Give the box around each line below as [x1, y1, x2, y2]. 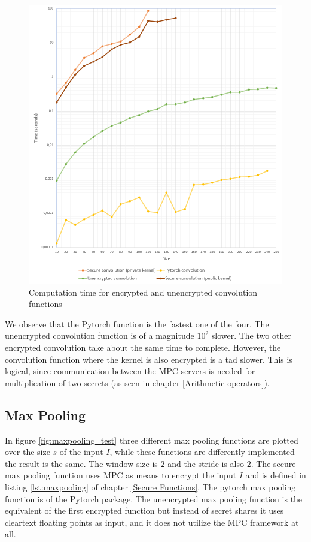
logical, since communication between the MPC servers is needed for [5, 365, 255, 377]
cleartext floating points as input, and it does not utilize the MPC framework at [5, 516, 299, 528]
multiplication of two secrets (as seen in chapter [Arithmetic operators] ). [5, 376, 270, 389]
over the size [5, 445, 50, 458]
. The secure [251, 457, 296, 469]
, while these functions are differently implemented [109, 445, 295, 458]
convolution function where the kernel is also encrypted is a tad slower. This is [5, 353, 292, 365]
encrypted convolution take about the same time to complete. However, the [5, 341, 281, 353]
